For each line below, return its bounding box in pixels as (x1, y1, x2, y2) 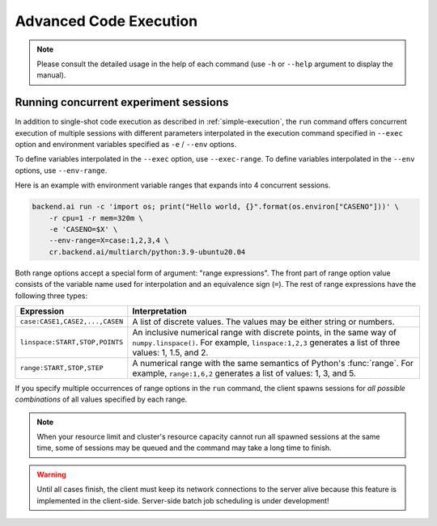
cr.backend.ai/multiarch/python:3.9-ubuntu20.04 (49, 247, 246, 256)
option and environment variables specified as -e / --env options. (15, 140, 237, 149)
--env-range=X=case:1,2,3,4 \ (49, 236, 169, 246)
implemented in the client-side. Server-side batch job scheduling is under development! (36, 495, 329, 505)
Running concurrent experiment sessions (15, 95, 229, 109)
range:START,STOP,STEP (19, 364, 104, 372)
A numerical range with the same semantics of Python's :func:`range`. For (132, 357, 414, 368)
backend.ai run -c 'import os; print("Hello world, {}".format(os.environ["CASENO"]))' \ (32, 202, 400, 212)
